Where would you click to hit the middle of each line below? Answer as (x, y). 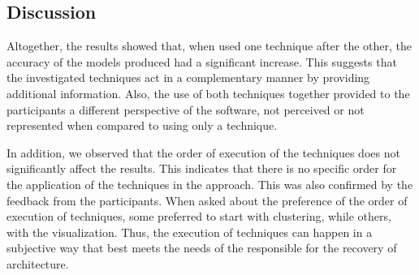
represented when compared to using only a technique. (142, 125)
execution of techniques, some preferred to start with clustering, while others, (199, 216)
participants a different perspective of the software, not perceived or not (186, 109)
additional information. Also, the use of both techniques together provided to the (208, 93)
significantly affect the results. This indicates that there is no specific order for (202, 168)
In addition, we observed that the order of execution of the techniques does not (203, 152)
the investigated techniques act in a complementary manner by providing (188, 77)
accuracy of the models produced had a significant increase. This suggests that (202, 61)
